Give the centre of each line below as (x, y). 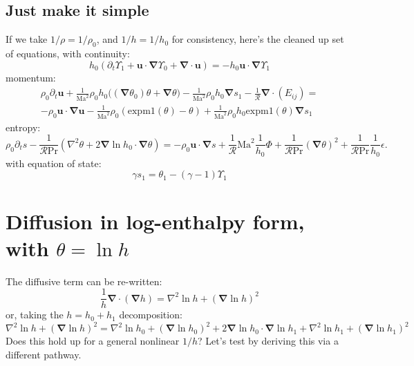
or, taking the (35, 315)
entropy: (23, 127)
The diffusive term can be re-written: (84, 281)
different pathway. (44, 354)
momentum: (31, 77)
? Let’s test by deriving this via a (268, 341)
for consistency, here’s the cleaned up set (258, 39)
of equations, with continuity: (68, 53)
